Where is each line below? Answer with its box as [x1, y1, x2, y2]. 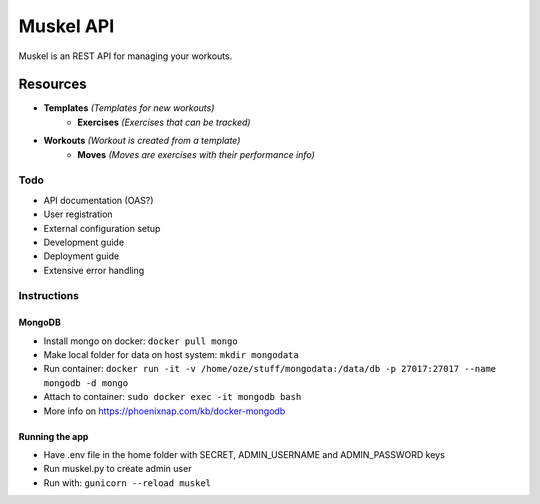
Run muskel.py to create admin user [43, 463, 192, 475]
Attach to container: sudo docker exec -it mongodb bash [43, 391, 302, 403]
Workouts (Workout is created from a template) [43, 135, 241, 147]
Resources [18, 76, 87, 93]
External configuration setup [43, 222, 161, 234]
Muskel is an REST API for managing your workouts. [18, 50, 233, 62]
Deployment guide [43, 250, 120, 262]
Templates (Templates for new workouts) [43, 102, 215, 114]
